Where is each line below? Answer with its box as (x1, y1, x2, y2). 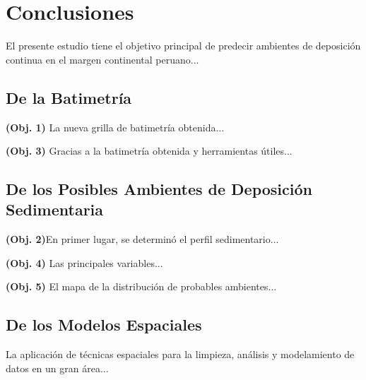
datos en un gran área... (6, 360, 109, 375)
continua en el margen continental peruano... (6, 52, 199, 66)
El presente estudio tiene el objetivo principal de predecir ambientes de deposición (6, 38, 361, 53)
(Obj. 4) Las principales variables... (6, 255, 163, 270)
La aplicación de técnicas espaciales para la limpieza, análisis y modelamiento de (6, 347, 355, 362)
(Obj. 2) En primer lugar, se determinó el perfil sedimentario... (6, 232, 279, 247)
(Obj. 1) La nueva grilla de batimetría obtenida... (6, 119, 225, 134)
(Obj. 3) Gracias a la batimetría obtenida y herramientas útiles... (6, 143, 293, 158)
